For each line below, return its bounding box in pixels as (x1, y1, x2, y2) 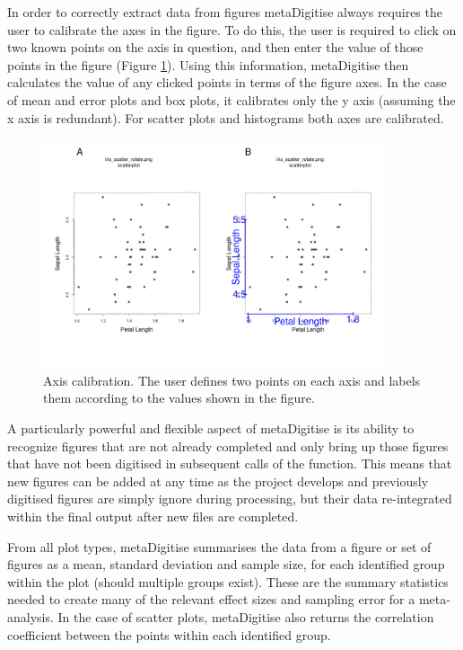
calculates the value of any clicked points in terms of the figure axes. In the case (7, 73, 447, 92)
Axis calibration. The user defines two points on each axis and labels (43, 370, 421, 389)
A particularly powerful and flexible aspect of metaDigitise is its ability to (7, 419, 415, 438)
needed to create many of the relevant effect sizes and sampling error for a (7, 590, 415, 609)
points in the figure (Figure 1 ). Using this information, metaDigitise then (7, 55, 409, 74)
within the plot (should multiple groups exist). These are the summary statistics (7, 572, 449, 591)
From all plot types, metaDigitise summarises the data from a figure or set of (7, 537, 432, 556)
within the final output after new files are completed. (7, 507, 299, 526)
